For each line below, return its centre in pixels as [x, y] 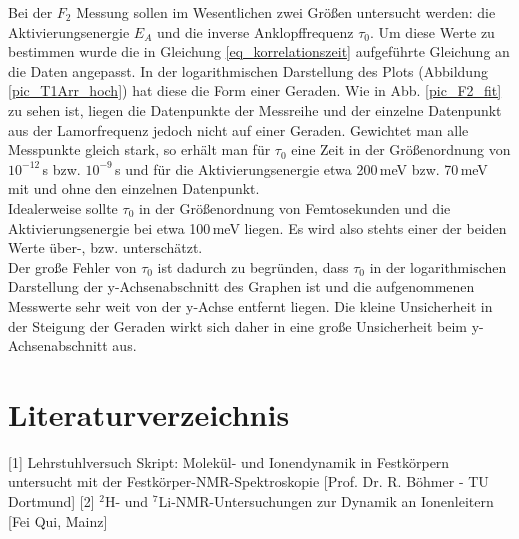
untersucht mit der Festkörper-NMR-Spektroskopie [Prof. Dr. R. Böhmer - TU [248, 481]
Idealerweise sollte [63, 207]
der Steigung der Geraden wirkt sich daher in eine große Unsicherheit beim [238, 325]
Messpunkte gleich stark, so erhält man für [139, 149]
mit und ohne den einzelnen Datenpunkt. [134, 188]
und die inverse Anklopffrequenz [255, 31]
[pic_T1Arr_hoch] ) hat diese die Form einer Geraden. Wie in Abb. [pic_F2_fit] [255, 90]
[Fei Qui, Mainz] [58, 520]
